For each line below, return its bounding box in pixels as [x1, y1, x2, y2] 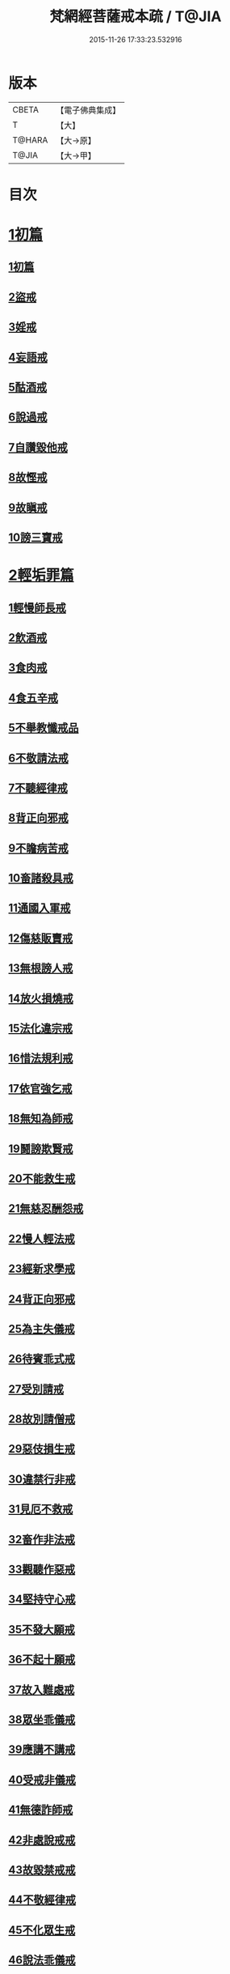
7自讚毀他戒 [8, 440, 69, 454]
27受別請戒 [8, 1382, 65, 1396]
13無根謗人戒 [8, 961, 73, 976]
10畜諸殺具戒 [8, 871, 74, 885]
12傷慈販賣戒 [8, 931, 73, 945]
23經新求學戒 [8, 1262, 75, 1276]
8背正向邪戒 [8, 811, 69, 825]
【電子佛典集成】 [56, 104, 121, 116]
